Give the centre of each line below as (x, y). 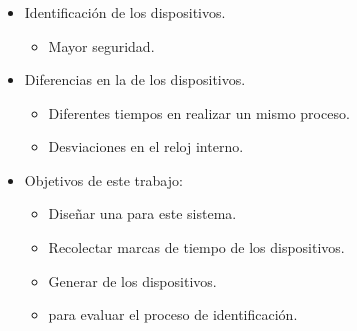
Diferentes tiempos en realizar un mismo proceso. (199, 112)
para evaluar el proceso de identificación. (173, 314)
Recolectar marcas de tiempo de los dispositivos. (196, 247)
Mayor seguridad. (101, 45)
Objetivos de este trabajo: (103, 179)
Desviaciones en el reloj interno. (146, 146)
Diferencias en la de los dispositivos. (135, 79)
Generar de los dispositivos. (132, 280)
